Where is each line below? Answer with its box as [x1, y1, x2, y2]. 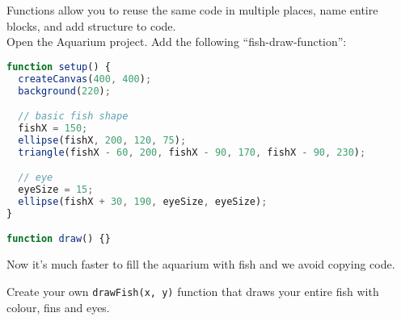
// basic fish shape [18, 110, 129, 123]
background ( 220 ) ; [18, 85, 111, 97]
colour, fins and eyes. [6, 298, 110, 315]
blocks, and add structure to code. [6, 17, 176, 34]
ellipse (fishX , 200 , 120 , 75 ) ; [18, 134, 187, 146]
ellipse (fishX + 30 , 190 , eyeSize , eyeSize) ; [18, 195, 268, 207]
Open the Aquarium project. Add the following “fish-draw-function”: [6, 33, 347, 50]
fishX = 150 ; [18, 122, 88, 134]
